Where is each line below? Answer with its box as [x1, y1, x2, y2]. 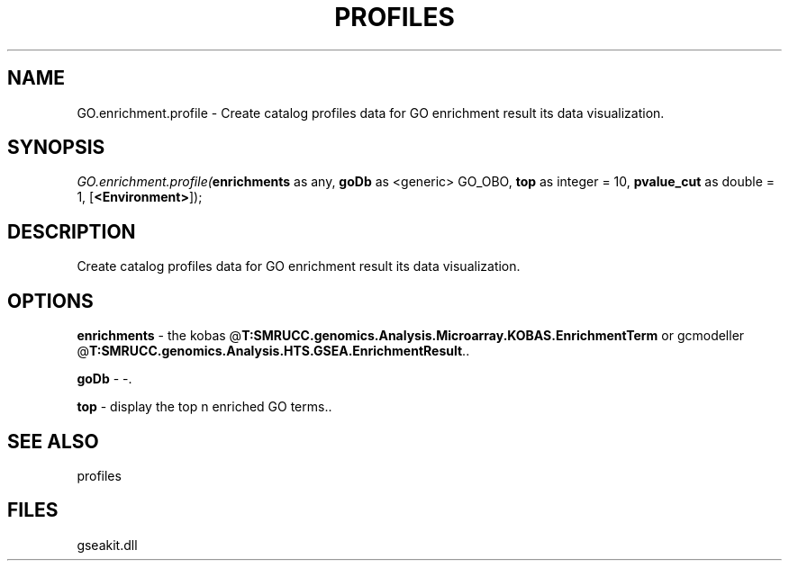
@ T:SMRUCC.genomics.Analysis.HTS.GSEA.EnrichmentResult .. [77, 343, 470, 359]
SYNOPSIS [7, 136, 105, 159]
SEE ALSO [7, 429, 99, 453]
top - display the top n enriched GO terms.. [77, 399, 332, 415]
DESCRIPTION [7, 220, 136, 243]
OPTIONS [7, 289, 94, 312]
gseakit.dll [77, 536, 138, 553]
